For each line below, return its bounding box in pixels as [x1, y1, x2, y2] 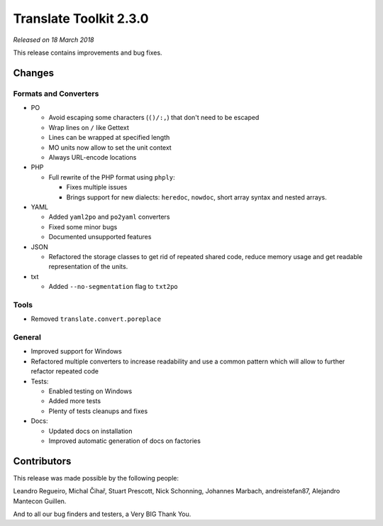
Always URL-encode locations [48, 153, 137, 162]
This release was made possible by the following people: [13, 473, 179, 482]
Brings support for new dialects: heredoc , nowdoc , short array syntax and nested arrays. [66, 192, 327, 202]
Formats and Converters [13, 89, 99, 99]
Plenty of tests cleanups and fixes [48, 407, 148, 415]
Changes [13, 67, 55, 79]
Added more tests [48, 397, 101, 405]
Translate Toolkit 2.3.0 [13, 11, 149, 26]
